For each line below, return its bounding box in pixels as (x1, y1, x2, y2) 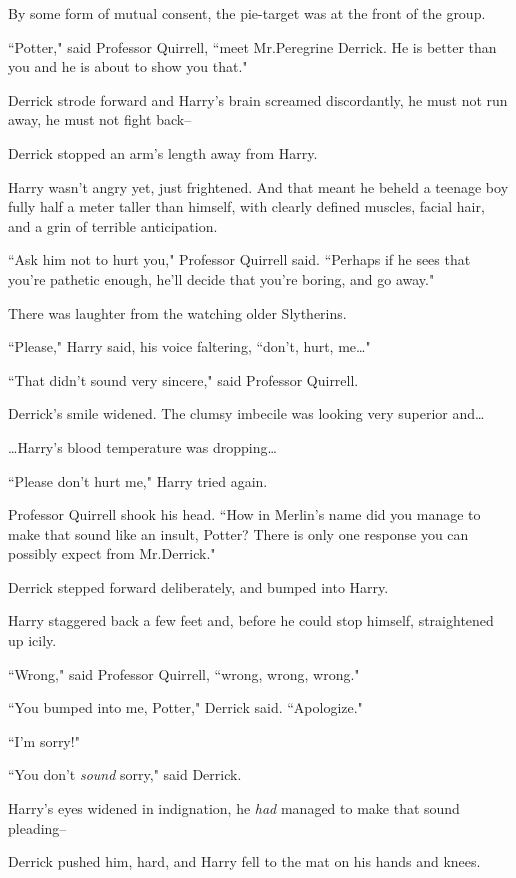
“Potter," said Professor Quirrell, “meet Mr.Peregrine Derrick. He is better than (8, 36, 497, 57)
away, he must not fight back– (8, 109, 192, 130)
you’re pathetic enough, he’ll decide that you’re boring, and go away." (8, 268, 435, 289)
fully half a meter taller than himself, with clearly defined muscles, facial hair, (8, 196, 485, 217)
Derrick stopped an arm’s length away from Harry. (8, 142, 318, 163)
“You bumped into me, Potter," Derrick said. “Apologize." (8, 697, 363, 718)
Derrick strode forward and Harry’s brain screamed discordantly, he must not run (8, 89, 508, 110)
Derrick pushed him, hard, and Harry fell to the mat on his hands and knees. (8, 851, 481, 872)
